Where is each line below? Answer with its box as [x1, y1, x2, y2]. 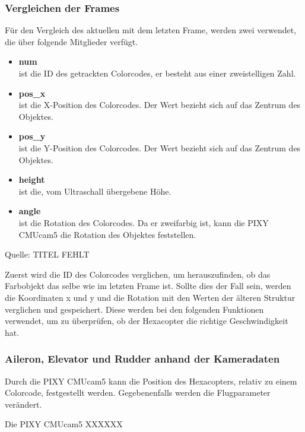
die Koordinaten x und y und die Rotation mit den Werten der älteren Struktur [5, 291, 296, 303]
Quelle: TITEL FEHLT [5, 248, 90, 261]
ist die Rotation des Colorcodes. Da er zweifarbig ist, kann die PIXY [18, 216, 269, 228]
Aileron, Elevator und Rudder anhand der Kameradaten [5, 351, 280, 366]
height [18, 173, 45, 186]
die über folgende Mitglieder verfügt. [5, 35, 138, 47]
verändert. [5, 398, 42, 410]
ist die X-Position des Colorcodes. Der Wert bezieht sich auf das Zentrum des [18, 99, 301, 111]
